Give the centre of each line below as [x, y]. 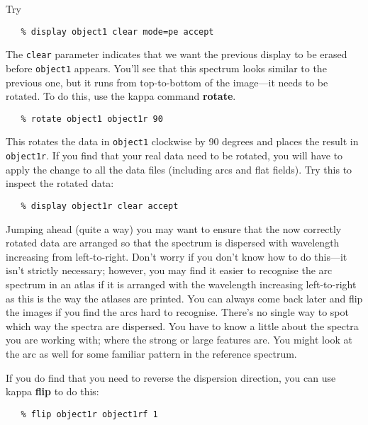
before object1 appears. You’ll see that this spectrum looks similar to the [166, 68]
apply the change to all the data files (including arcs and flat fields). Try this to [179, 169]
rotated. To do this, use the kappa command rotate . [121, 96]
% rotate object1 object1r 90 [92, 119]
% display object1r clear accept [100, 206]
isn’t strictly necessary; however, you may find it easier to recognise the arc [169, 270]
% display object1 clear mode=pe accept [117, 32]
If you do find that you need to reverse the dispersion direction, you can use [171, 377]
